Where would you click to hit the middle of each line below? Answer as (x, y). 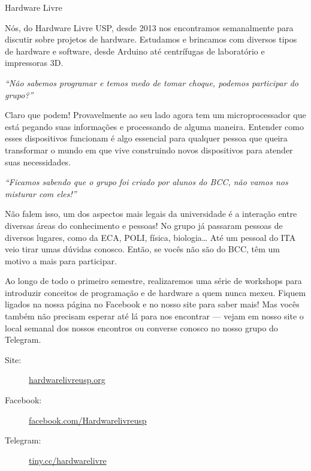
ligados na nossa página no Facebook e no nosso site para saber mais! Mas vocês (152, 304)
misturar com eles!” (41, 193)
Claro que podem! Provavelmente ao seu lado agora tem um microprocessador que (155, 115)
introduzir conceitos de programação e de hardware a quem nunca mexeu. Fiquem (155, 292)
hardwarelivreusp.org (67, 380)
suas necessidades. (38, 161)
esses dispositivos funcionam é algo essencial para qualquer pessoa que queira (146, 138)
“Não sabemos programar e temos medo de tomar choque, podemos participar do (152, 82)
